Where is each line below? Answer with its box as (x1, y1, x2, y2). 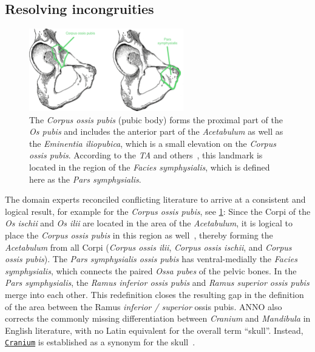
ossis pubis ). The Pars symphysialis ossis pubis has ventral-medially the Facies (5, 252, 297, 265)
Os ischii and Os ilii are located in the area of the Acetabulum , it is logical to (5, 217, 293, 229)
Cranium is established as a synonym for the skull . (5, 336, 195, 348)
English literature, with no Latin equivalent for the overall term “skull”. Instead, (5, 323, 303, 336)
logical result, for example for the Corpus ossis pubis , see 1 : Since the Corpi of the (5, 205, 311, 217)
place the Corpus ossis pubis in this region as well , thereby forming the (5, 229, 273, 242)
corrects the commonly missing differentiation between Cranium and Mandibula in (5, 312, 311, 325)
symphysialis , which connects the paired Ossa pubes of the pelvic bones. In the (5, 264, 297, 277)
